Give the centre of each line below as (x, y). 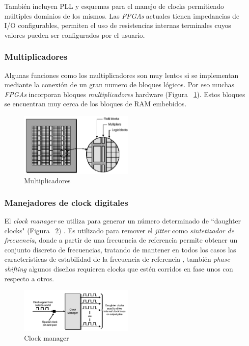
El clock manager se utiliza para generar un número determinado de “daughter (123, 221)
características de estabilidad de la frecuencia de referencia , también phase (117, 259)
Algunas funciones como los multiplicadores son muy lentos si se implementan (122, 75)
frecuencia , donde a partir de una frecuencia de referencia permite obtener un (121, 240)
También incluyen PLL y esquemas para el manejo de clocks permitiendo (114, 6)
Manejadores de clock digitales (66, 202)
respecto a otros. (29, 278)
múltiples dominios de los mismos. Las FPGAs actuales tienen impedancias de (122, 15)
